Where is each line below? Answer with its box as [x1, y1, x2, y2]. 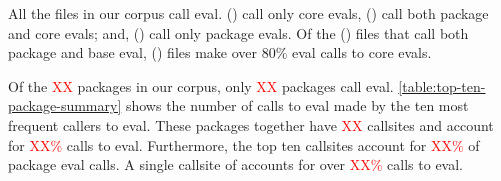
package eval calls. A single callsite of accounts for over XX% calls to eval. [8, 154, 464, 175]
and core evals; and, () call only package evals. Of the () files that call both [8, 22, 469, 43]
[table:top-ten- [398, 75, 486, 96]
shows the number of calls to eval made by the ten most [125, 95, 469, 116]
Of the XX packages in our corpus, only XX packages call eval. [8, 75, 394, 96]
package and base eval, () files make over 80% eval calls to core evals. [8, 42, 432, 63]
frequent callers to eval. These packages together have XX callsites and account [8, 114, 494, 135]
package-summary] [8, 95, 122, 116]
